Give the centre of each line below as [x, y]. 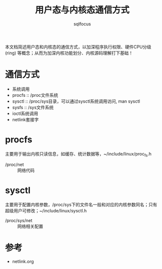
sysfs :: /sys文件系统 [33, 107]
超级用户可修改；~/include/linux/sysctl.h [46, 210]
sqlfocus [82, 24]
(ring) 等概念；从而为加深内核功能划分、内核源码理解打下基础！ [69, 53]
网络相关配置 [30, 226]
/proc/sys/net [19, 220]
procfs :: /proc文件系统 [35, 95]
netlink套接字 [25, 119]
